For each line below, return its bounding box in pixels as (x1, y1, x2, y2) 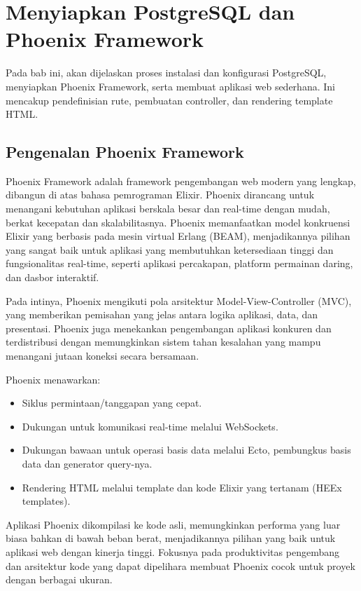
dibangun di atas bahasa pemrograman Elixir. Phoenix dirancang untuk (6, 187, 315, 202)
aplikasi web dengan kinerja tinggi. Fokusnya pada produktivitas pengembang (6, 544, 339, 559)
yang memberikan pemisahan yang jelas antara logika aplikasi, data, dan (6, 307, 318, 322)
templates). (22, 494, 71, 508)
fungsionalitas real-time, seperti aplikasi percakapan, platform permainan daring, (6, 256, 353, 271)
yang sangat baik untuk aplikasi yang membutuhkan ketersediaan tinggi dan (6, 242, 334, 257)
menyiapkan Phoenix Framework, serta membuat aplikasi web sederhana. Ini (6, 79, 335, 93)
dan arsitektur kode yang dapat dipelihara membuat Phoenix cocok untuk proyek (6, 558, 355, 573)
